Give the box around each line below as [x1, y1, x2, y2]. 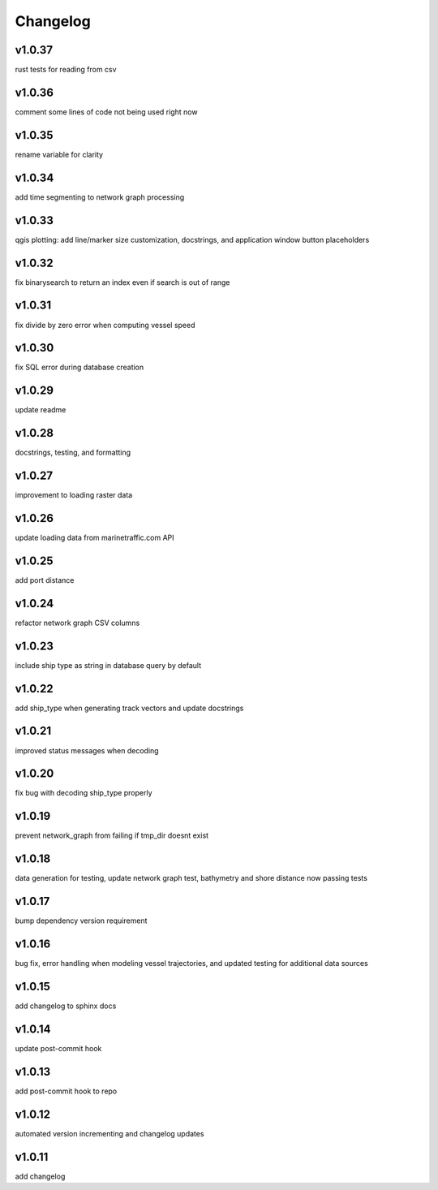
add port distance [15, 575, 75, 584]
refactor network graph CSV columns [15, 618, 140, 627]
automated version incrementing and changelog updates [15, 1128, 204, 1138]
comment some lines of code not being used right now [15, 106, 198, 117]
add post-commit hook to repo [15, 1086, 118, 1096]
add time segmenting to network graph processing [15, 192, 185, 202]
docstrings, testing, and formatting [15, 447, 131, 458]
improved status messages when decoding [15, 745, 159, 755]
